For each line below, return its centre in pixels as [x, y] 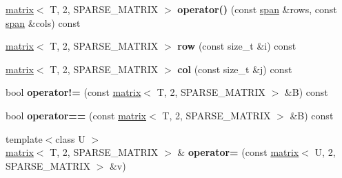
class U [70, 138]
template [24, 138]
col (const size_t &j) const [235, 69]
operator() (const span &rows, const [257, 9]
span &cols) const [43, 22]
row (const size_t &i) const [237, 46]
